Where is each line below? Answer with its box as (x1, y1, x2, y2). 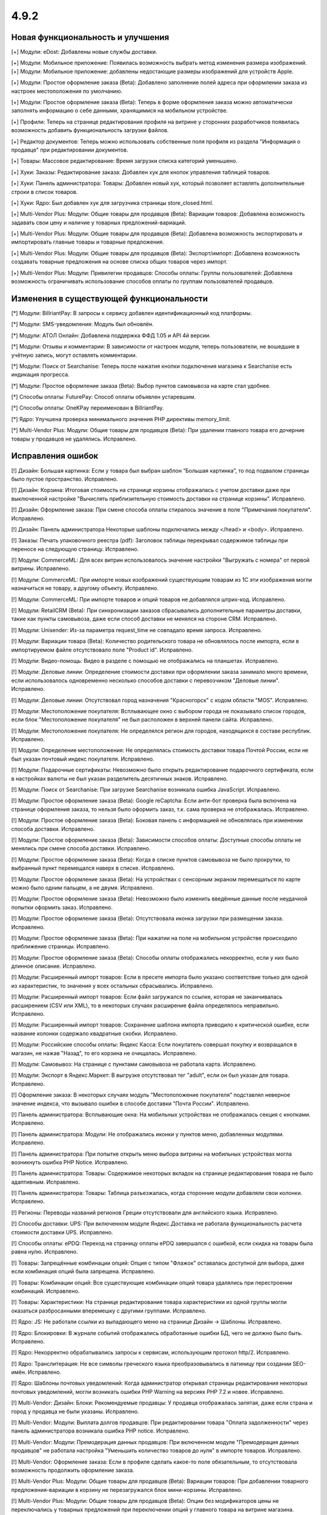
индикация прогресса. (11, 371, 70, 378)
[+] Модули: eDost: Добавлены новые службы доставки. (11, 48, 157, 56)
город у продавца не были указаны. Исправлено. (11, 1408, 139, 1415)
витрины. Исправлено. (11, 565, 70, 572)
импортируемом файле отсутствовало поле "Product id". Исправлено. (11, 646, 193, 653)
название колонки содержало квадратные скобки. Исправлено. (11, 1030, 178, 1037)
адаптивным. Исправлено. (11, 1178, 80, 1185)
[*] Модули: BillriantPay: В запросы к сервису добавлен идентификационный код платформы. (11, 309, 253, 316)
